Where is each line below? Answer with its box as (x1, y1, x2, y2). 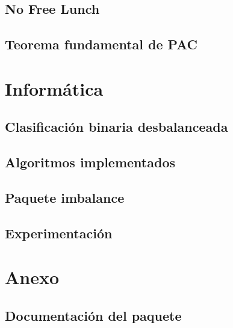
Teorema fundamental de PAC (5, 35, 198, 54)
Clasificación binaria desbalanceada (5, 117, 228, 136)
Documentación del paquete (5, 306, 182, 324)
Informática (5, 76, 104, 101)
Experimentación (5, 223, 113, 242)
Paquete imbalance (5, 188, 125, 206)
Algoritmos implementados (5, 153, 175, 172)
